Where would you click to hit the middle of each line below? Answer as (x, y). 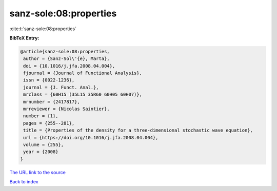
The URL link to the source (38, 172)
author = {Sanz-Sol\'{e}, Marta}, (66, 59)
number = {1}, (41, 116)
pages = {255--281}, (49, 123)
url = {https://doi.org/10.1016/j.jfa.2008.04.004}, (91, 137)
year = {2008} (41, 152)
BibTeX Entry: (24, 38)
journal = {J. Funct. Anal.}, (61, 87)
